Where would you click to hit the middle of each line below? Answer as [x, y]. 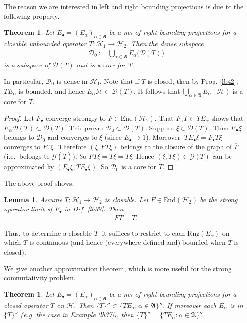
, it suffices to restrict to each [141, 233]
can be [222, 156]
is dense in [72, 81]
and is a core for [101, 65]
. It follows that [157, 90]
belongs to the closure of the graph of [176, 146]
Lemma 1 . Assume [33, 199]
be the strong [219, 199]
